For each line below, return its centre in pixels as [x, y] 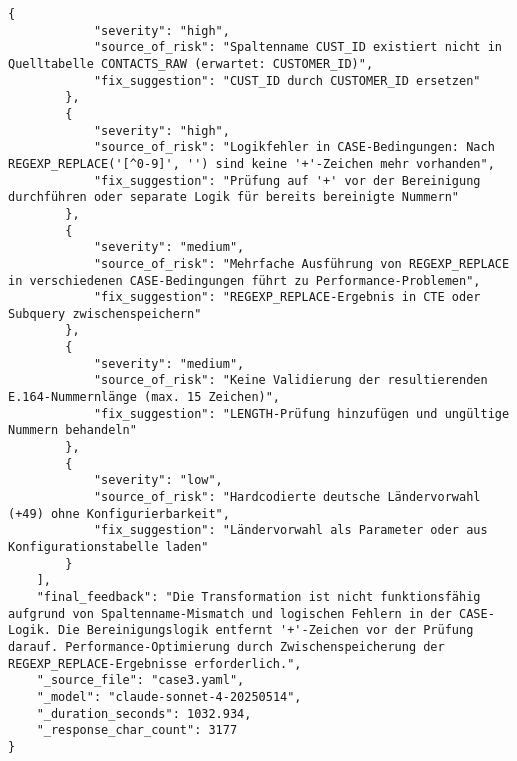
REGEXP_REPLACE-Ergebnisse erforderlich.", [155, 663]
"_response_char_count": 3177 [137, 730]
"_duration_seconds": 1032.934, [144, 713]
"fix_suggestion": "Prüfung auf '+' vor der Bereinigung [287, 180]
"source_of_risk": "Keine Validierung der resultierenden [290, 380]
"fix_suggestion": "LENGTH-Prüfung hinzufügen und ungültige [301, 413]
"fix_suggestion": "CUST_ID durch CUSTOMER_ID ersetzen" [287, 80]
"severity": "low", [158, 480]
